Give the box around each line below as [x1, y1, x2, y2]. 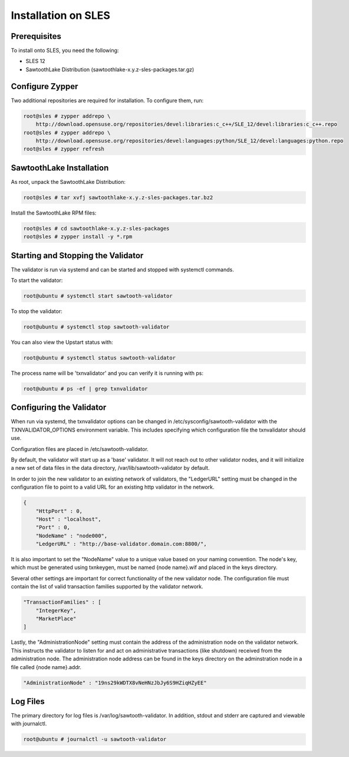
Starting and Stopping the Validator [11, 251, 144, 261]
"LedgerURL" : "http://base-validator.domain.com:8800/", [35, 541, 207, 548]
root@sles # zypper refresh [23, 146, 104, 153]
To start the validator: [11, 277, 63, 284]
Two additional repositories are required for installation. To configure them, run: [11, 97, 203, 104]
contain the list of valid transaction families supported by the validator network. [11, 583, 203, 590]
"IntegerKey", [35, 607, 77, 614]
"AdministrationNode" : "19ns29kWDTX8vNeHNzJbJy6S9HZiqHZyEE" [23, 679, 207, 686]
